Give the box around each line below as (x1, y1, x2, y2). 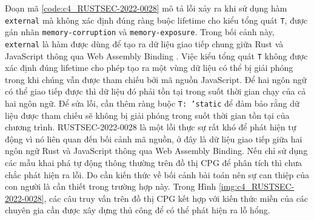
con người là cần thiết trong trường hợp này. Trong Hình (5, 180, 216, 193)
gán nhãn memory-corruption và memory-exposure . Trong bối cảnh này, (5, 25, 275, 38)
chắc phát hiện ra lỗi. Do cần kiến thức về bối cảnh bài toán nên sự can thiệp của (5, 168, 309, 181)
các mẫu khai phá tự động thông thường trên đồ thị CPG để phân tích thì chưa (5, 156, 302, 169)
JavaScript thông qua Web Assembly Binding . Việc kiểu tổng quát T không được (5, 49, 308, 62)
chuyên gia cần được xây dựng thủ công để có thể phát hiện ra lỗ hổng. (5, 204, 270, 216)
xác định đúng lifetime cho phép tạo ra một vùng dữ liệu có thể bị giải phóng (5, 61, 293, 74)
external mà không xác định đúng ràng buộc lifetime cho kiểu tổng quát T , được (5, 13, 308, 26)
